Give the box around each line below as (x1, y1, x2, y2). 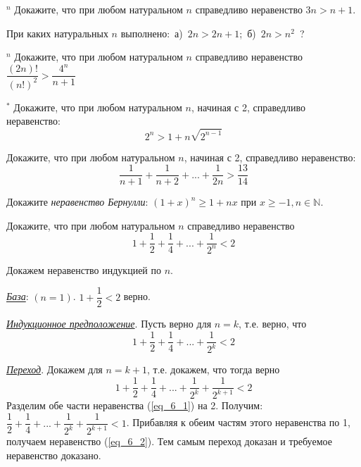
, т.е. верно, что (239, 316, 307, 331)
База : (6, 289, 29, 304)
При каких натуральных (6, 25, 108, 40)
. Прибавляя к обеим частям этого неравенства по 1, (126, 415, 350, 430)
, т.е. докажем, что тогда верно (146, 362, 280, 377)
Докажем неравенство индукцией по (6, 262, 161, 277)
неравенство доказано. (6, 448, 101, 463)
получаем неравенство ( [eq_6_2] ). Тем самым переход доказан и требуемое (6, 434, 332, 449)
